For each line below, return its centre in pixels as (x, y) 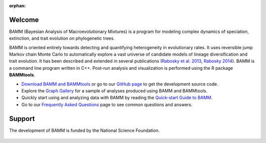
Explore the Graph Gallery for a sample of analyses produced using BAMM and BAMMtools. (115, 91)
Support (22, 119)
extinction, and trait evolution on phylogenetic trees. (62, 38)
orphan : (17, 6)
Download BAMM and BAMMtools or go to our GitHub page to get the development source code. (120, 84)
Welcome (24, 20)
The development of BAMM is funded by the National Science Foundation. (84, 130)
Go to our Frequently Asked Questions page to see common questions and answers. (107, 104)
